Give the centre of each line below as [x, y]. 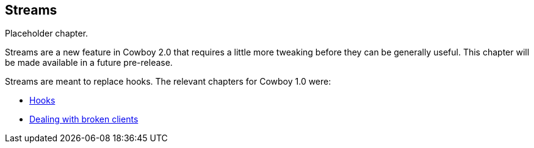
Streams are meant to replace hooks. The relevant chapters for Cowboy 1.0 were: [168, 82]
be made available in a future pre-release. [89, 63]
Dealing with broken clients [84, 119]
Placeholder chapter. [47, 33]
